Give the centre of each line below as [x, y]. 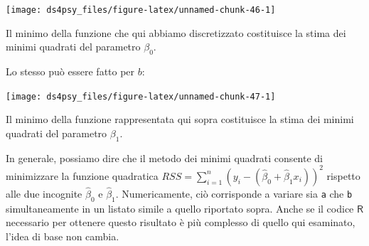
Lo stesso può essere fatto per [70, 71]
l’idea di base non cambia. [63, 236]
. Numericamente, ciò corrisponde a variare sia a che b [234, 193]
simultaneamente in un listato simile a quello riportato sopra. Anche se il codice [180, 208]
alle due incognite [44, 193]
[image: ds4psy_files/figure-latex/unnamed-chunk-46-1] [141, 10]
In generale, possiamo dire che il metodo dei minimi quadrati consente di [164, 157]
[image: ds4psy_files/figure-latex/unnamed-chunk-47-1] [141, 96]
